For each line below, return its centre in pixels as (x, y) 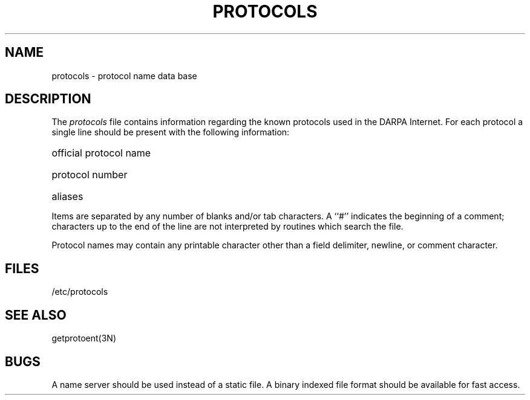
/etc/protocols (80, 292)
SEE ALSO (36, 315)
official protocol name (101, 153)
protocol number (90, 175)
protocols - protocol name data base (124, 76)
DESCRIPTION (48, 99)
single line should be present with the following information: (171, 132)
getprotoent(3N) (84, 338)
